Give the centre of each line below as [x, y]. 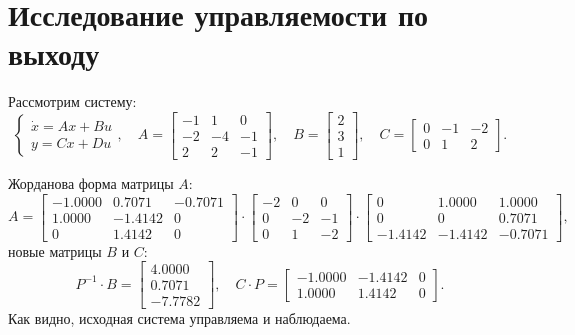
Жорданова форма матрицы [91, 183]
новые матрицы [55, 250]
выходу [54, 53]
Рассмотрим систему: [72, 101]
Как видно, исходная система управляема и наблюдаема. [179, 318]
